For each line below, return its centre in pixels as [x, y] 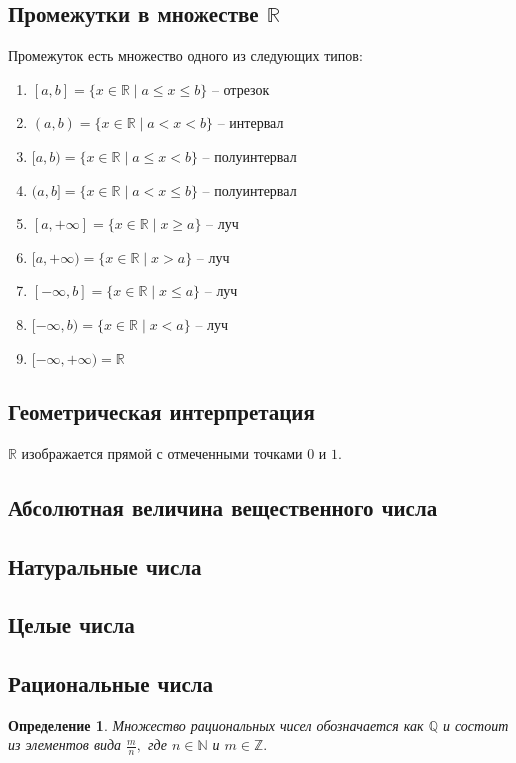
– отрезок [240, 88]
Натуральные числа [105, 565]
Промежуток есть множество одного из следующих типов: [185, 55]
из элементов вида [65, 744]
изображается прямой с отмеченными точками [162, 452]
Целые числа [71, 624]
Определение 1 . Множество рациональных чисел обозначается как [216, 724]
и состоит [475, 724]
